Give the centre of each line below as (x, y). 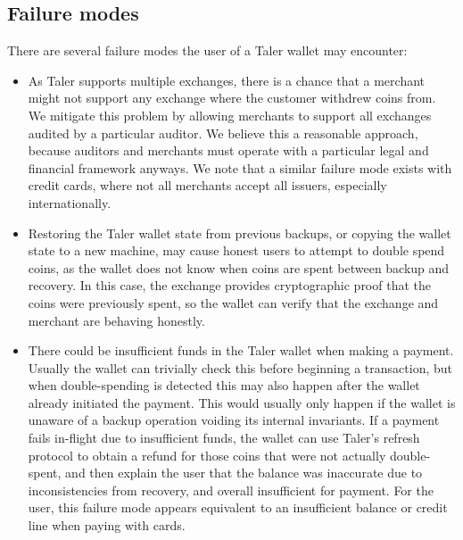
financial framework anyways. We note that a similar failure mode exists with (240, 167)
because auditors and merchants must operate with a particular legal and (228, 150)
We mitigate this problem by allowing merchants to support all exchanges (230, 115)
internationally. (70, 202)
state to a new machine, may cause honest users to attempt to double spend (236, 250)
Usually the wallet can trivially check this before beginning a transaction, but (240, 367)
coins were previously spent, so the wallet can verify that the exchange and (233, 302)
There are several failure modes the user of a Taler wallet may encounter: (207, 50)
